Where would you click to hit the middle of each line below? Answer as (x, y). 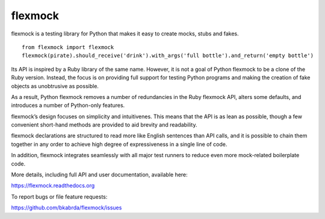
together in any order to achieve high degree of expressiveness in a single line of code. (119, 144)
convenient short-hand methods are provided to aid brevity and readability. (104, 125)
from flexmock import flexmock (68, 47)
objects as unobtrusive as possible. (55, 86)
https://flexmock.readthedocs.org (53, 185)
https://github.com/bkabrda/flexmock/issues (67, 208)
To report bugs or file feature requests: (59, 196)
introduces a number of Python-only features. (68, 106)
